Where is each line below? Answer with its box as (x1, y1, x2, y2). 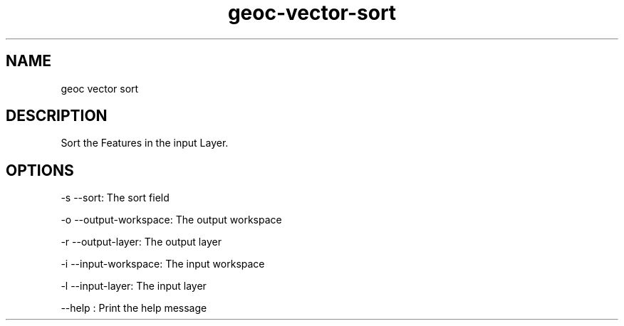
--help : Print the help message (61, 302, 207, 315)
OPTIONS (6, 161, 74, 179)
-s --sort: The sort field (61, 191, 170, 204)
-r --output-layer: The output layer (61, 236, 222, 248)
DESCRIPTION (6, 107, 108, 125)
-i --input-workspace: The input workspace (61, 258, 265, 270)
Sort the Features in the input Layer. (61, 137, 229, 149)
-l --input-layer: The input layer (61, 280, 207, 293)
